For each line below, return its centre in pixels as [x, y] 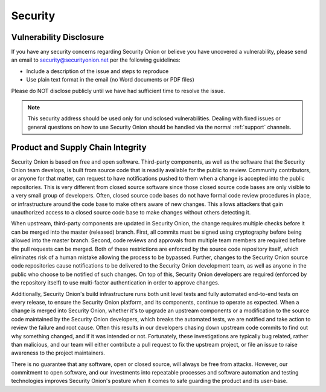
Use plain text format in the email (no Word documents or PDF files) [110, 80]
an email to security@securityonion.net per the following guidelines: [96, 60]
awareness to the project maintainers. [58, 353]
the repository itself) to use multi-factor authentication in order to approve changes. [115, 283]
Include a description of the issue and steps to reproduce [97, 71]
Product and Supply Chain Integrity [79, 147]
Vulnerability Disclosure [58, 37]
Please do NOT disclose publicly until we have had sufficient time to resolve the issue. [118, 91]
